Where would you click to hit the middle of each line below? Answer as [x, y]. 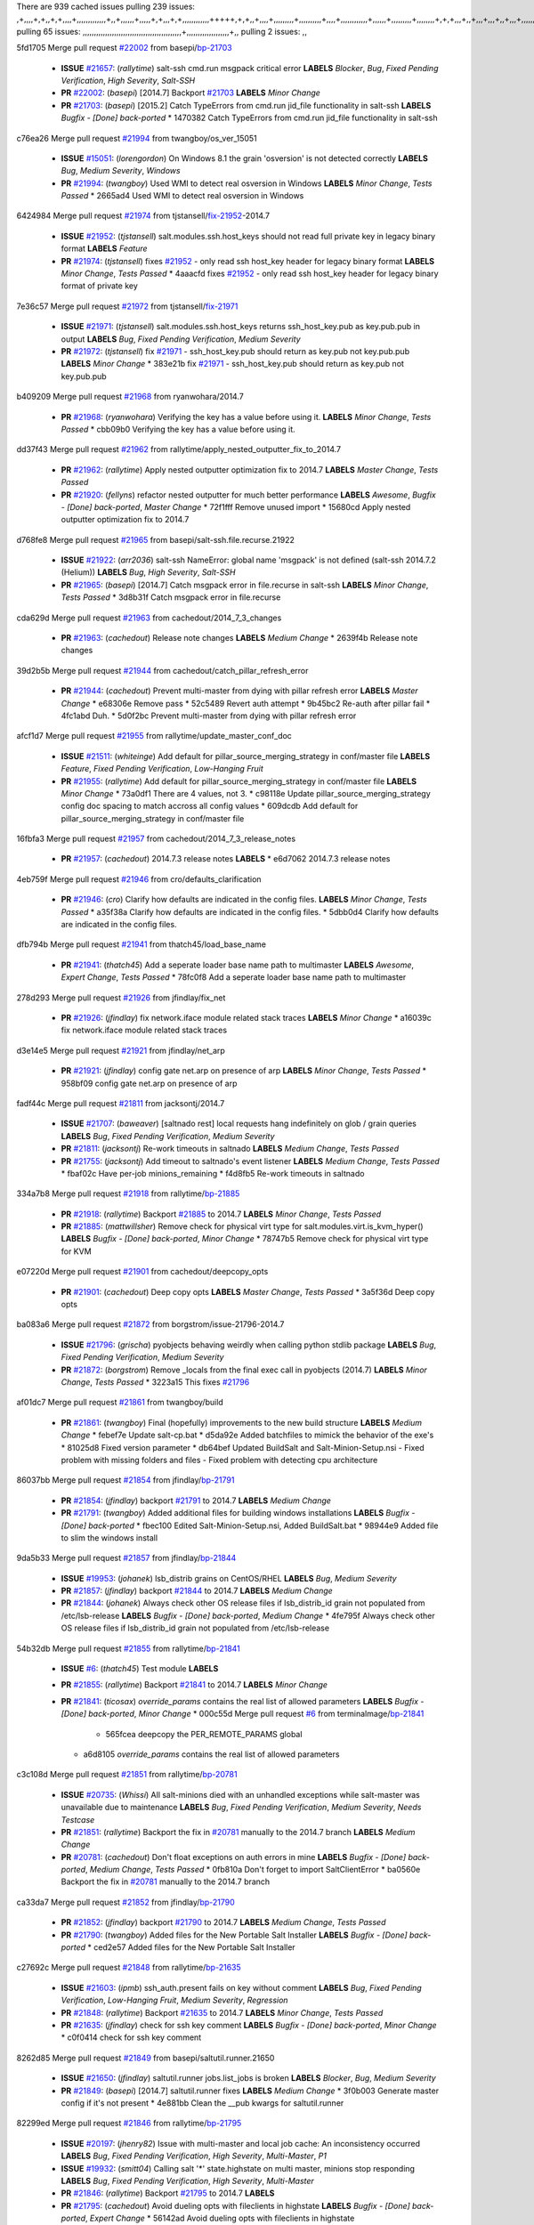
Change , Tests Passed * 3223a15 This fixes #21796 [155, 1382]
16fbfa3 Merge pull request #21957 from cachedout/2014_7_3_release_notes [156, 839]
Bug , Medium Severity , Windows [121, 171]
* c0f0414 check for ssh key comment [131, 2037]
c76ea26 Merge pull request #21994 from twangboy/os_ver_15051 [137, 138]
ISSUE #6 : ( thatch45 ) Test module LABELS [140, 1669]
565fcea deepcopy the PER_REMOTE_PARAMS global [204, 1734]
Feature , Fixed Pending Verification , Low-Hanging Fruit [162, 769]
